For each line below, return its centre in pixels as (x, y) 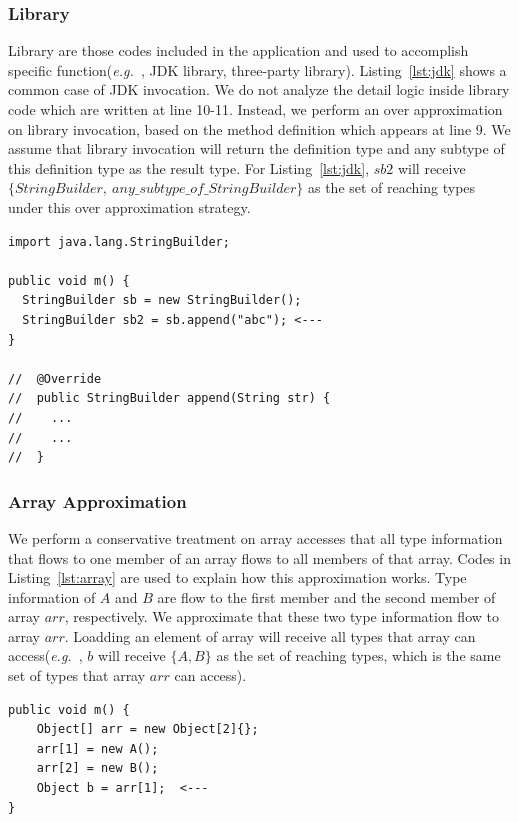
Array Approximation (97, 500)
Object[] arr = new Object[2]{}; (147, 729)
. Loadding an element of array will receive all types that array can (270, 635)
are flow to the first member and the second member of (326, 596)
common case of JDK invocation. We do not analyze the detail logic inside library (259, 89)
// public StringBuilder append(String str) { (169, 398)
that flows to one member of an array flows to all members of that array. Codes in (259, 557)
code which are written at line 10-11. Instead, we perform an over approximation (255, 109)
